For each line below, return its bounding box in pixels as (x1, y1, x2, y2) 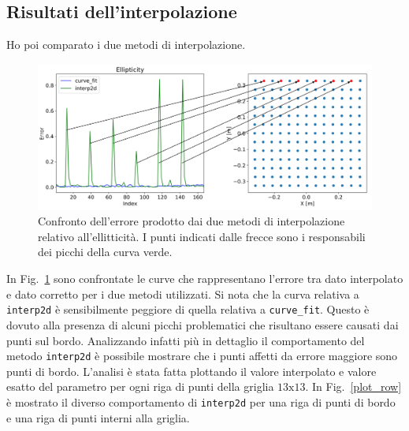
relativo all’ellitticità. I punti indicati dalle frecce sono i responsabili (38, 228, 366, 244)
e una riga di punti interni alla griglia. (6, 409, 190, 425)
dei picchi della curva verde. (38, 243, 173, 260)
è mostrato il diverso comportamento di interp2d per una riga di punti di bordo (6, 393, 396, 410)
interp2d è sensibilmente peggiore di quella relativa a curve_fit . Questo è (6, 301, 370, 318)
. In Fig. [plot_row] (305, 378, 402, 395)
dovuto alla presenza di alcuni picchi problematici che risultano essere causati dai (6, 316, 399, 333)
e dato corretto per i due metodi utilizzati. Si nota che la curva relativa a (6, 285, 359, 302)
